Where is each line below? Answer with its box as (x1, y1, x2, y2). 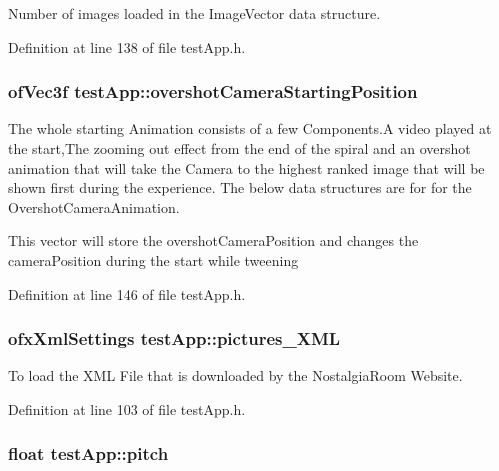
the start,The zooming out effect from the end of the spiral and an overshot (8, 138, 471, 158)
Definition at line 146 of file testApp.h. (8, 283, 246, 304)
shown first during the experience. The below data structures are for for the (8, 177, 472, 198)
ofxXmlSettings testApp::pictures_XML (8, 326, 341, 351)
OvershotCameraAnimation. (8, 196, 180, 217)
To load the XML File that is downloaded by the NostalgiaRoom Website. (8, 365, 463, 386)
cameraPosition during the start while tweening (8, 249, 299, 270)
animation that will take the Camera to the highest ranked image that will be (8, 157, 485, 178)
